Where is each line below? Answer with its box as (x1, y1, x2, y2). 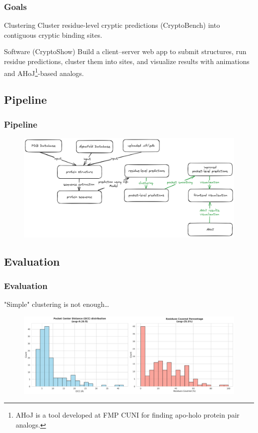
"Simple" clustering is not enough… (4, 299, 110, 309)
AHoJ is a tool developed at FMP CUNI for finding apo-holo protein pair (15, 410, 240, 420)
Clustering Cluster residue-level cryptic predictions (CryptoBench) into (4, 20, 220, 30)
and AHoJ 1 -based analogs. (4, 66, 84, 78)
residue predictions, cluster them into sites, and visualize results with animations (4, 56, 250, 66)
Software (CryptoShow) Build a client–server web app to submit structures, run (4, 46, 247, 57)
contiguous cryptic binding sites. (4, 29, 102, 40)
